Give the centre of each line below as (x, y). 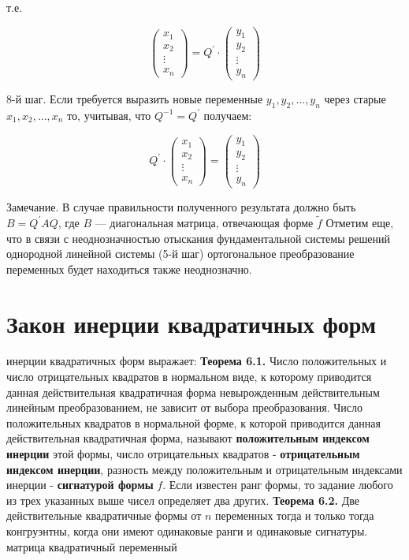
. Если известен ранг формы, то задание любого (278, 485)
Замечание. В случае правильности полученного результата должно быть (181, 207)
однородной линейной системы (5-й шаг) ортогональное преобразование (180, 254)
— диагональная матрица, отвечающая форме (204, 222)
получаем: (228, 115)
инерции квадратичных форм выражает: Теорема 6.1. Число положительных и (197, 361)
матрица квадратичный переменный (92, 546)
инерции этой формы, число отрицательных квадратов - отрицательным (183, 454)
